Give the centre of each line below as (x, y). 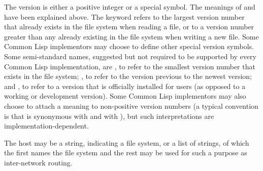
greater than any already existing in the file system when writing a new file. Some (131, 36)
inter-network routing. (38, 162)
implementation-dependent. (46, 126)
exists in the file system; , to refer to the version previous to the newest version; (128, 76)
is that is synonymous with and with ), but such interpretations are (109, 116)
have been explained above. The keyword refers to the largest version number (124, 16)
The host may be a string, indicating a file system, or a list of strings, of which (127, 142)
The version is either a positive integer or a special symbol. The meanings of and (130, 7)
